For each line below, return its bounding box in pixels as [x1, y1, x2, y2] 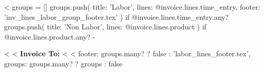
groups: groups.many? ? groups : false [4, 58, 123, 68]
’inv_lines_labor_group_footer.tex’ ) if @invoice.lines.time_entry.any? [4, 11, 229, 22]
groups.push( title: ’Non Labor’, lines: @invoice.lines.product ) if [4, 21, 206, 32]
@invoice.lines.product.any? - [4, 31, 96, 42]
